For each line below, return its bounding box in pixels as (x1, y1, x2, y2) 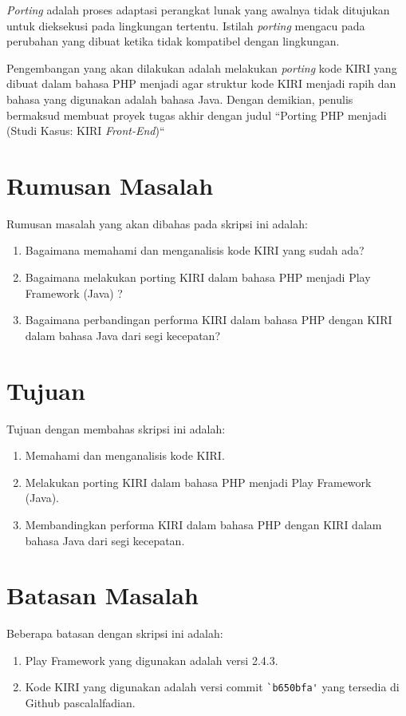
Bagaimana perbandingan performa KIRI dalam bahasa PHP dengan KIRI (25, 311, 392, 328)
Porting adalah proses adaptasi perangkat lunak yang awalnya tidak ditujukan (6, 2, 390, 18)
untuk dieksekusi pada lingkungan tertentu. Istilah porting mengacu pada (6, 17, 365, 34)
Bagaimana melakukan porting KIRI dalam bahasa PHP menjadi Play (25, 269, 371, 286)
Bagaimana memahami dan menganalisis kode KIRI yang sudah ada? (25, 242, 365, 259)
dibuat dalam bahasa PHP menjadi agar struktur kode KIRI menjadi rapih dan (6, 75, 396, 92)
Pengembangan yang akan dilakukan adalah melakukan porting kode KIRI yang (6, 59, 397, 76)
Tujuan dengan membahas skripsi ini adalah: (6, 420, 226, 437)
